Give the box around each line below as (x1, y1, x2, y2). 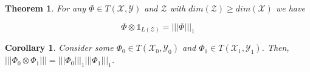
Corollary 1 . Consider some (5, 41, 114, 54)
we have (275, 2, 305, 14)
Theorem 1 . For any (5, 2, 86, 14)
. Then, (261, 41, 289, 54)
